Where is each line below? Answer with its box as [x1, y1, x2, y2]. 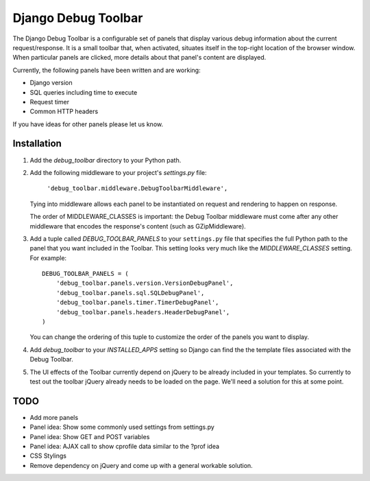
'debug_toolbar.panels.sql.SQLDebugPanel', [56, 289, 205, 296]
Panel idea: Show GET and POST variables [29, 432, 150, 441]
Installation [12, 138, 62, 150]
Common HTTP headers [29, 107, 99, 116]
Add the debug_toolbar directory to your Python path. [29, 156, 182, 164]
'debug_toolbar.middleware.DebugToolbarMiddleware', [47, 185, 228, 192]
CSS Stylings [29, 451, 66, 460]
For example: [29, 254, 67, 262]
